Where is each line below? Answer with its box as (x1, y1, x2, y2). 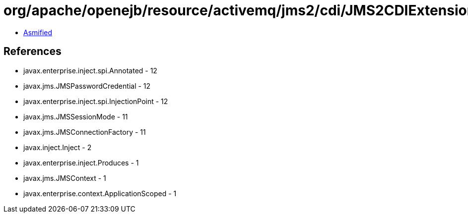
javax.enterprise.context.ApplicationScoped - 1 (23, 189, 177, 198)
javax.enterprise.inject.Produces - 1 (23, 158, 139, 167)
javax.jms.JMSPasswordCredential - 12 (23, 81, 151, 90)
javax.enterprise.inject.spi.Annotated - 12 (23, 66, 157, 75)
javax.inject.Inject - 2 (23, 143, 92, 152)
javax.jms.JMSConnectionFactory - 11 (23, 127, 146, 136)
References (3, 45, 62, 58)
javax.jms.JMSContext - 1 (23, 173, 106, 182)
